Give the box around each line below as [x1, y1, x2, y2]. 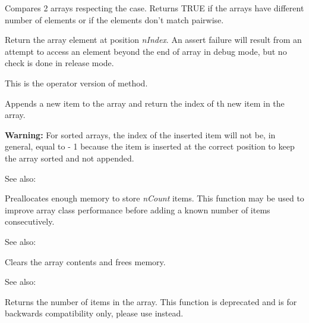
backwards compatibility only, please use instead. [5, 307, 184, 319]
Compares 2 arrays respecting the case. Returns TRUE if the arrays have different [5, 2, 304, 14]
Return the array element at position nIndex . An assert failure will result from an [5, 33, 302, 46]
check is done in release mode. [5, 57, 114, 69]
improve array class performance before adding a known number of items [5, 203, 270, 216]
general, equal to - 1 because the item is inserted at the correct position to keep [5, 140, 295, 153]
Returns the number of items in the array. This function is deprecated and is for [5, 295, 297, 308]
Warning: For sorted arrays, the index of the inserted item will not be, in [5, 128, 276, 141]
